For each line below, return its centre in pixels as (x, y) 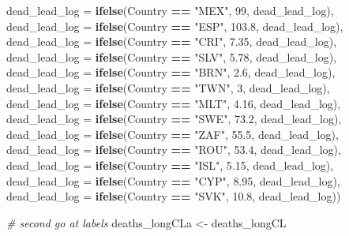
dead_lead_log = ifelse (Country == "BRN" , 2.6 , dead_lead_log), (171, 72)
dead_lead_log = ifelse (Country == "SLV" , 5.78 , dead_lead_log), (172, 56)
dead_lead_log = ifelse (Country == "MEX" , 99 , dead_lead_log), (170, 10)
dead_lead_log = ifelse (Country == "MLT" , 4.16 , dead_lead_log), (174, 103)
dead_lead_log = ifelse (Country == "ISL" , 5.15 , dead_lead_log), (170, 165)
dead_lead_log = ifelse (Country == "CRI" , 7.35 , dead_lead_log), (172, 41)
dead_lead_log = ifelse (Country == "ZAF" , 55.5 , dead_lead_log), (173, 134)
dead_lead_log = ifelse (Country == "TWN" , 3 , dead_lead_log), (168, 87)
